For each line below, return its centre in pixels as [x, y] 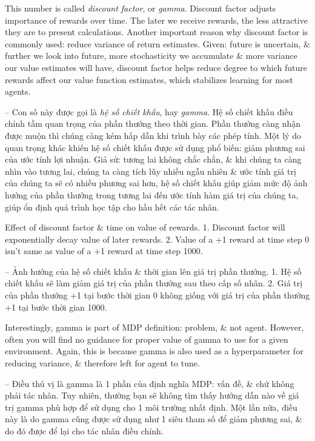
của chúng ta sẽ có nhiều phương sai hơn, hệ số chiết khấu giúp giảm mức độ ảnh [156, 183]
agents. [18, 91]
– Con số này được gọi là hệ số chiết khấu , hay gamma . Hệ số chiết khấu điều [149, 111]
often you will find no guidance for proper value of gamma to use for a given [147, 339]
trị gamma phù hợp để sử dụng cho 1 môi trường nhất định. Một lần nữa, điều [151, 407]
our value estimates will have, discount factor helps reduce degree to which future [156, 67]
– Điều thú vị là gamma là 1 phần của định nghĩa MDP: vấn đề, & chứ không [150, 383]
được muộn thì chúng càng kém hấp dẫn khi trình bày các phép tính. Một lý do [153, 135]
